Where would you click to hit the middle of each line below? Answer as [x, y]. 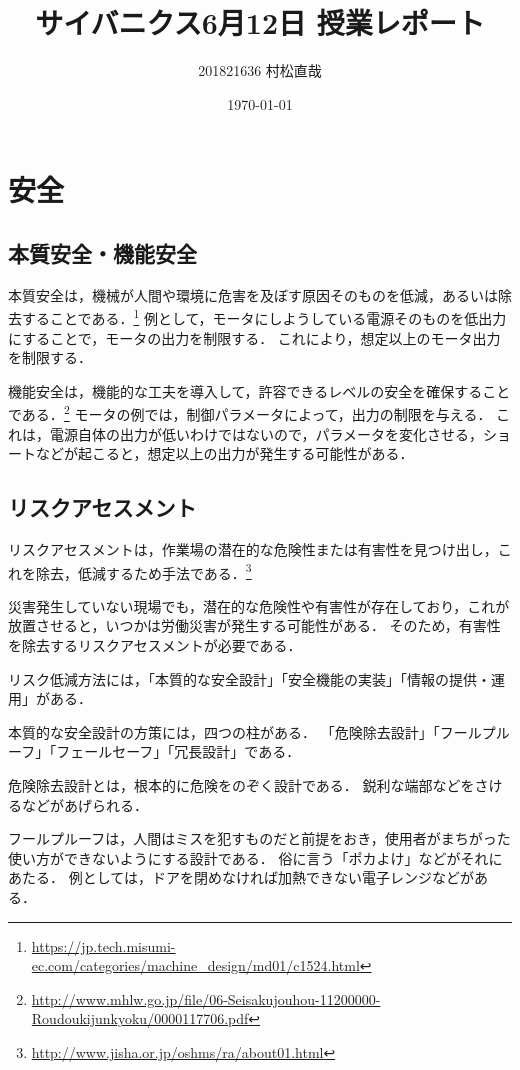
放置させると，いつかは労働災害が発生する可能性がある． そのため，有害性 [254, 625]
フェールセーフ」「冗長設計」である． [178, 751]
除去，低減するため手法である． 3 [143, 571]
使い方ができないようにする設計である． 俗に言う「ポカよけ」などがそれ [248, 857]
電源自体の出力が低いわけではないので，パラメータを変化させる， [266, 433]
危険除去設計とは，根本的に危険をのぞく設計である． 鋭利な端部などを [241, 784]
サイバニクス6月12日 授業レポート [260, 22]
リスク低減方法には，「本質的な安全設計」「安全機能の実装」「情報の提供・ [249, 678]
